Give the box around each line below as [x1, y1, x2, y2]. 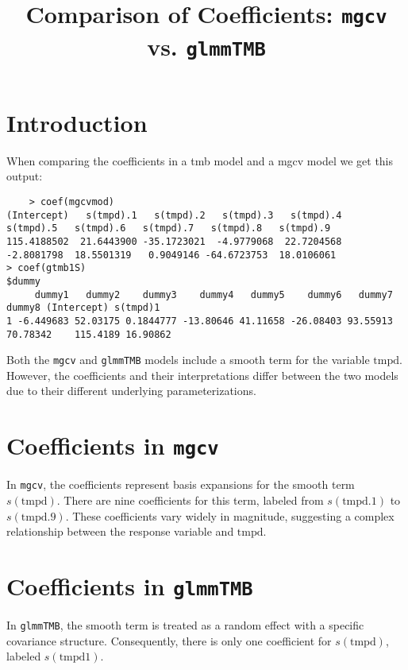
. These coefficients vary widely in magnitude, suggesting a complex [65, 507, 395, 524]
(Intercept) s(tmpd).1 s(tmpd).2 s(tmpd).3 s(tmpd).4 [6, 209, 342, 221]
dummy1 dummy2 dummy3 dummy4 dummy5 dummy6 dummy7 [34, 289, 393, 300]
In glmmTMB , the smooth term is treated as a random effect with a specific [6, 616, 364, 633]
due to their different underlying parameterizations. [6, 382, 256, 399]
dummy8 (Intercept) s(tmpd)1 [6, 302, 160, 314]
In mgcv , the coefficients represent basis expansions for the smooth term [6, 476, 355, 493]
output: [6, 168, 43, 184]
